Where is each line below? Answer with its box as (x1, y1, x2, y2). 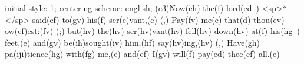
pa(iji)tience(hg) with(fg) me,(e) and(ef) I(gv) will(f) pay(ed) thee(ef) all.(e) (5, 48, 280, 60)
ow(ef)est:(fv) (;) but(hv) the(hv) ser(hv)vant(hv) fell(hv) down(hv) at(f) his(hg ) (5, 25, 300, 37)
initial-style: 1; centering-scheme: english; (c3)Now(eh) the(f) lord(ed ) (5, 2, 259, 14)
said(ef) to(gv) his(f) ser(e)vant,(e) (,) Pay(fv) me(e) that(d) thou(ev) (32, 13, 285, 25)
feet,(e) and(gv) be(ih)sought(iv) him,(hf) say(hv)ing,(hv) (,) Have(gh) (5, 36, 260, 48)
